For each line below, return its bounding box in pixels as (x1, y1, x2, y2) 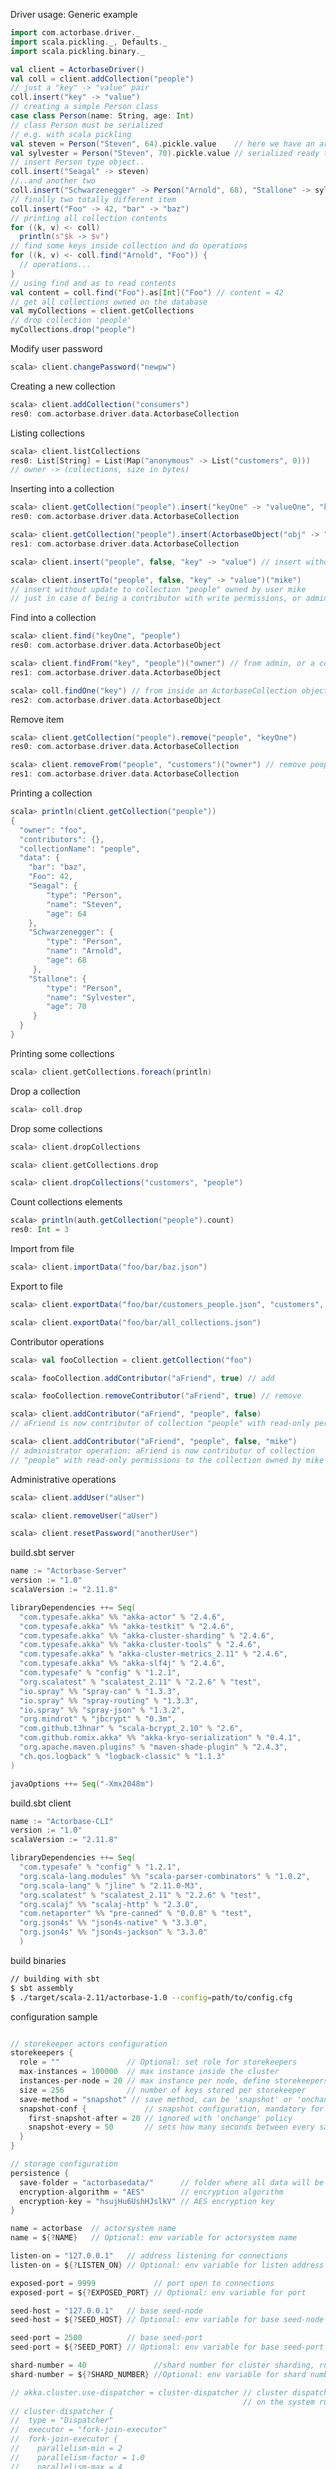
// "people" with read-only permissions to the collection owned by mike (10, 1455, 325, 1465)
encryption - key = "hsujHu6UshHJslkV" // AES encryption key (19, 2196, 275, 2206)
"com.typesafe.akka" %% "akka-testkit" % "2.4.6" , (19, 1621, 235, 1631)
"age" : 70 (46, 1002, 87, 1012)
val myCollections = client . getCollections (10, 306, 195, 316)
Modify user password (10, 343, 103, 354)
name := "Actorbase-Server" (10, 1566, 128, 1576)
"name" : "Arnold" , (46, 946, 123, 956)
